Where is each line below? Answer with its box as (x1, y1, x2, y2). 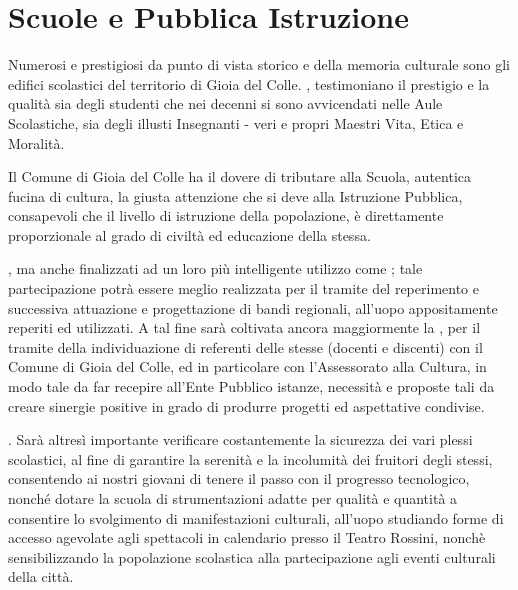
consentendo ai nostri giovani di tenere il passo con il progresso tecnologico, (8, 468, 470, 489)
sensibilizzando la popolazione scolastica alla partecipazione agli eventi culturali (8, 546, 496, 567)
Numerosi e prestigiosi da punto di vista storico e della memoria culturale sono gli (8, 54, 510, 75)
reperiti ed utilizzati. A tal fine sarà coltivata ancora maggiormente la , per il (8, 317, 481, 338)
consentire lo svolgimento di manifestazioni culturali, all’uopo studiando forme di (8, 507, 504, 528)
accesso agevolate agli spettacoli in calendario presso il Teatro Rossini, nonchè (8, 527, 486, 548)
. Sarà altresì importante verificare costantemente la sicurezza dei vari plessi (8, 429, 473, 450)
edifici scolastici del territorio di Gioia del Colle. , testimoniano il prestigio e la (8, 73, 490, 94)
